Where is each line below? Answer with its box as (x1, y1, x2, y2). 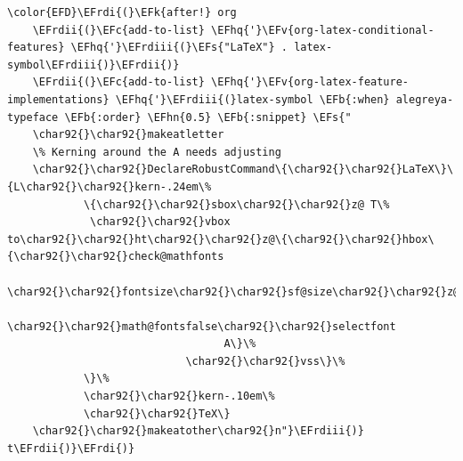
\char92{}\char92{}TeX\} (83, 407, 231, 420)
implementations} (7, 93, 110, 106)
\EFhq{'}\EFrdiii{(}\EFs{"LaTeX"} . (70, 41, 288, 54)
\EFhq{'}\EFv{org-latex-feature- (211, 76, 410, 89)
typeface (7, 110, 59, 124)
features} (7, 41, 65, 54)
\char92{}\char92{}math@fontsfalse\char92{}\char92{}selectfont (7, 319, 396, 333)
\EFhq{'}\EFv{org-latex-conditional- (211, 23, 435, 36)
